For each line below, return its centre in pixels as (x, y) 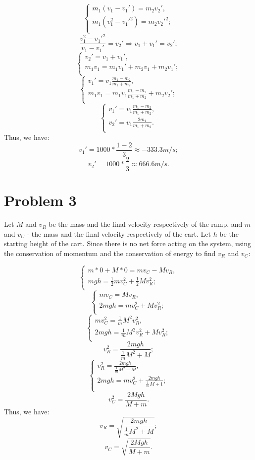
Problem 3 (40, 200)
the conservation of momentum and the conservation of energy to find (110, 253)
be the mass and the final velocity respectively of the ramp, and (146, 224)
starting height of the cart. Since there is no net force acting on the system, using (128, 243)
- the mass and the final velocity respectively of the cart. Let (119, 233)
